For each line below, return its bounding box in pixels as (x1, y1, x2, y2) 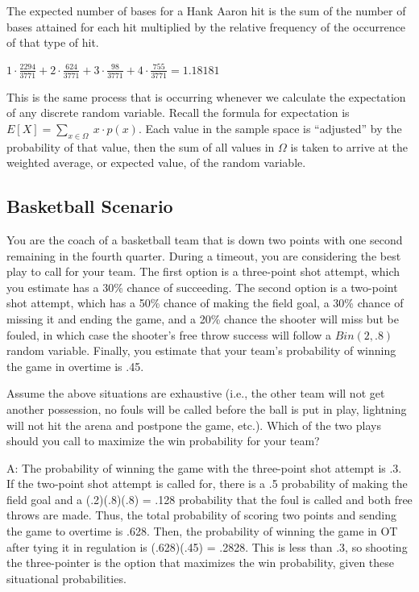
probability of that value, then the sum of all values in (6, 138, 275, 155)
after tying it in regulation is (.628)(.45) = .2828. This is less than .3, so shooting (6, 538, 408, 555)
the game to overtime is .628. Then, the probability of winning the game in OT (6, 523, 398, 540)
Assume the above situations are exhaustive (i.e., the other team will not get (6, 385, 385, 402)
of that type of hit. (6, 34, 99, 51)
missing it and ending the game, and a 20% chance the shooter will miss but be (6, 310, 399, 327)
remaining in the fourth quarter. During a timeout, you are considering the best (6, 247, 401, 264)
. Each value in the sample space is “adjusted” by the (138, 119, 402, 136)
